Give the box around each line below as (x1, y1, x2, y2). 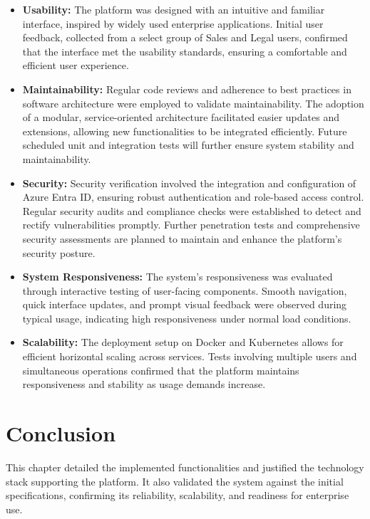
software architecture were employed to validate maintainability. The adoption (22, 95, 364, 110)
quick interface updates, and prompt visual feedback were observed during (22, 297, 347, 312)
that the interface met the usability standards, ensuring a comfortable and (22, 43, 347, 58)
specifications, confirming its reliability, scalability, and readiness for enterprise (6, 488, 349, 503)
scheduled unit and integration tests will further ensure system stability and (22, 137, 354, 152)
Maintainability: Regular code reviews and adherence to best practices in (22, 81, 351, 96)
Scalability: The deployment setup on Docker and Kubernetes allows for (22, 335, 344, 350)
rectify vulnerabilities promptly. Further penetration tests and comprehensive (22, 217, 360, 232)
